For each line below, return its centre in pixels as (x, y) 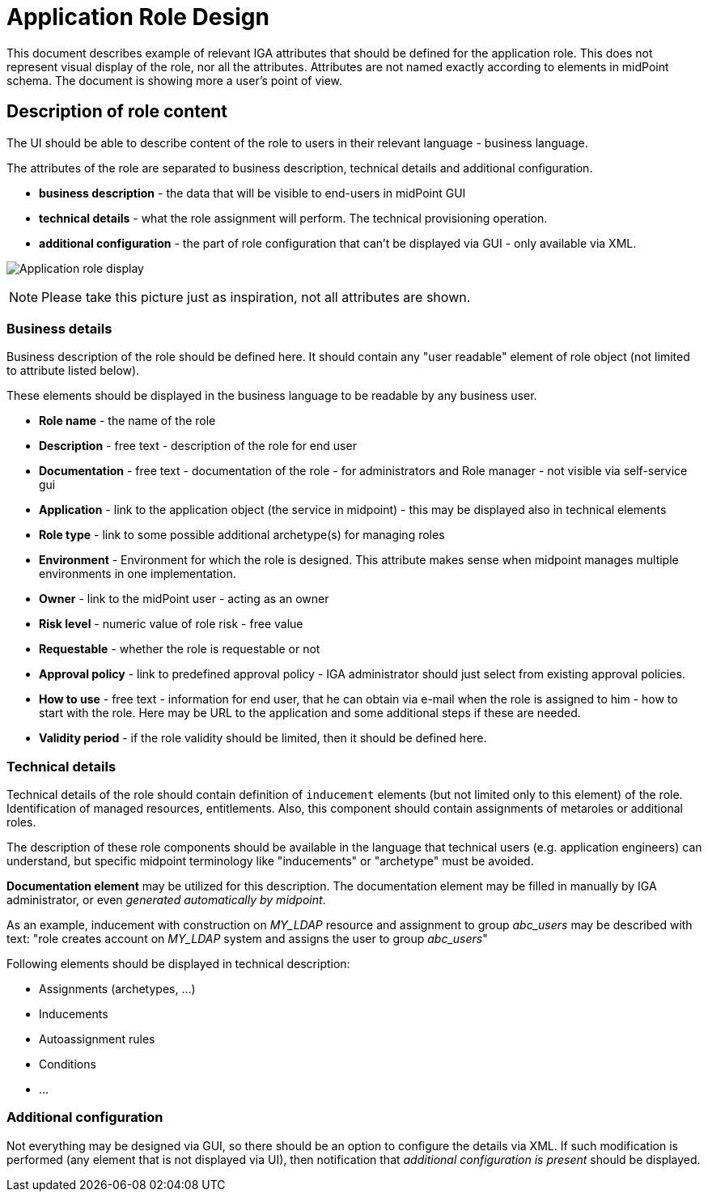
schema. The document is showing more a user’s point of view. (175, 80)
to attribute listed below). (73, 371)
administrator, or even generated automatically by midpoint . (166, 900)
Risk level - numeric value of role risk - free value (171, 624)
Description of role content (117, 112)
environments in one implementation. (138, 574)
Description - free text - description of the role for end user (198, 446)
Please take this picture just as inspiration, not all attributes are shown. (256, 297)
